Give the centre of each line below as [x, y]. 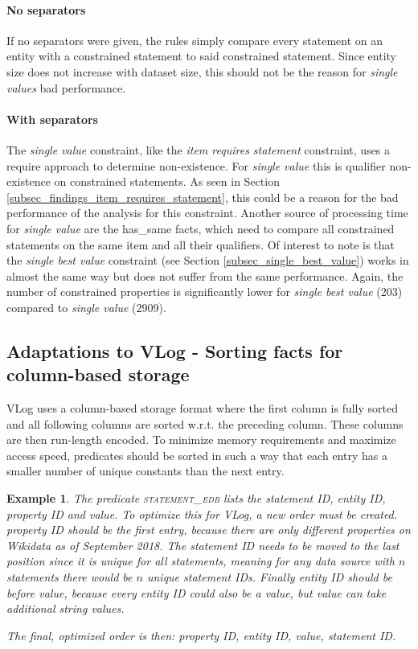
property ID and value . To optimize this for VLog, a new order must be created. [202, 513]
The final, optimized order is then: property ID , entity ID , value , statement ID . [201, 635]
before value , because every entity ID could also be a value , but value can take [197, 592]
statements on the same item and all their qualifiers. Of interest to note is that [201, 244]
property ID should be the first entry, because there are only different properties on [209, 530]
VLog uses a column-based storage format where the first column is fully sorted [203, 408]
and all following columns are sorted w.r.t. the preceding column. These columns [205, 423]
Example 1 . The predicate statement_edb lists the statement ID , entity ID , [196, 498]
